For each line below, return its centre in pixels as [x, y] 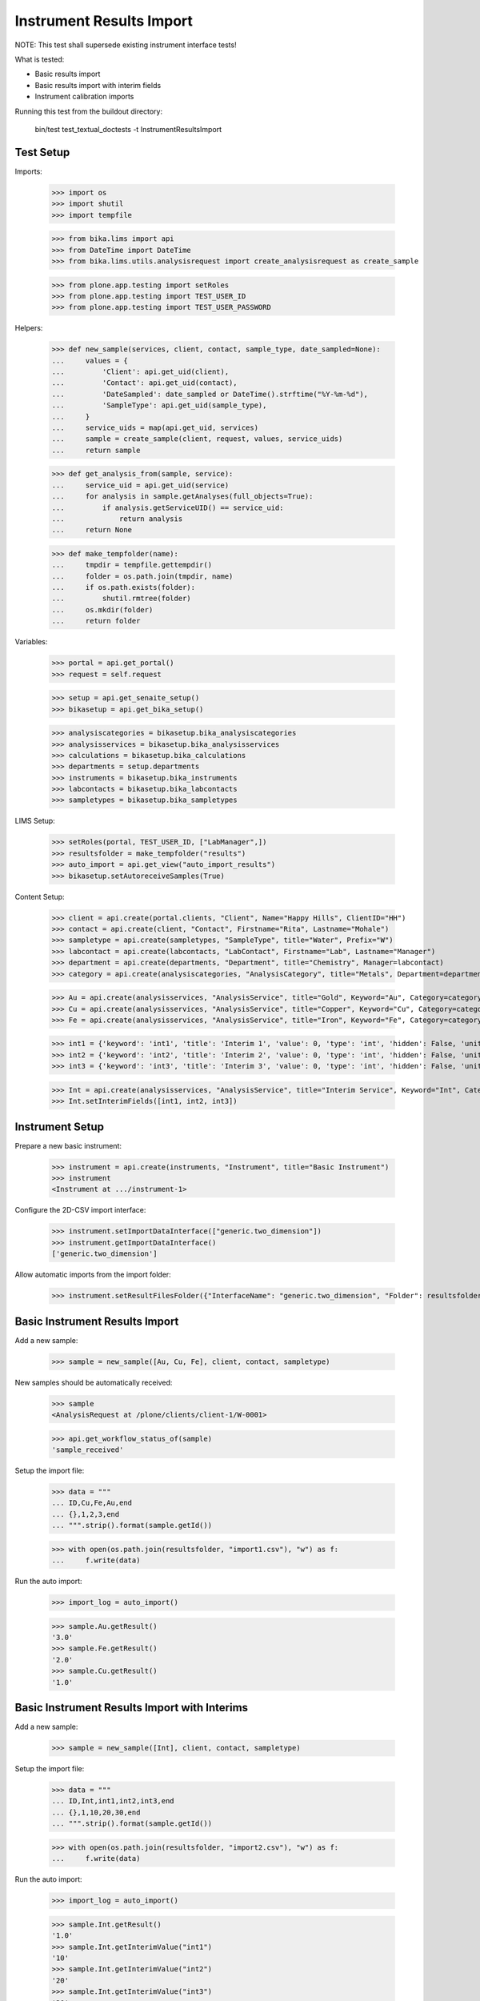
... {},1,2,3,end [86, 1514]
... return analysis [117, 519]
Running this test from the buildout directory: [89, 111]
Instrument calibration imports [84, 97]
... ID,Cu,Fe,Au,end [92, 1503]
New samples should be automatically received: [94, 1382]
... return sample [96, 450]
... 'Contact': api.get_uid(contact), [144, 383]
